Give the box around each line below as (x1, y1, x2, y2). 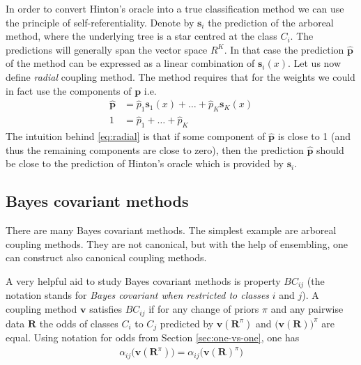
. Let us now (287, 56, 341, 70)
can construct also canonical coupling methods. (6, 250, 207, 265)
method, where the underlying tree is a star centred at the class (6, 29, 277, 43)
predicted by (160, 316, 214, 330)
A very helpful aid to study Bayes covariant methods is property (6, 274, 281, 288)
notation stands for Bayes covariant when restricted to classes (6, 288, 270, 302)
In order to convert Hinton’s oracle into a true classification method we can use (6, 1, 344, 15)
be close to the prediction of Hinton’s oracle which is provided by (6, 156, 284, 171)
